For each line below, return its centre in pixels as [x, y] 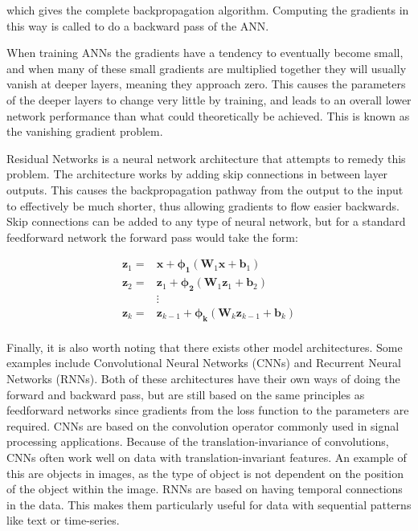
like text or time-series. [63, 520]
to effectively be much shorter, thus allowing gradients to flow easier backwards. [203, 205]
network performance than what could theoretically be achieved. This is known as [208, 115]
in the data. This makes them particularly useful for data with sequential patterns [209, 504]
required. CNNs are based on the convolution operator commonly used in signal [203, 425]
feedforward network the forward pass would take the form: [152, 237]
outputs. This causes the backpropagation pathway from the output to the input [205, 189]
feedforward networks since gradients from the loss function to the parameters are [208, 410]
